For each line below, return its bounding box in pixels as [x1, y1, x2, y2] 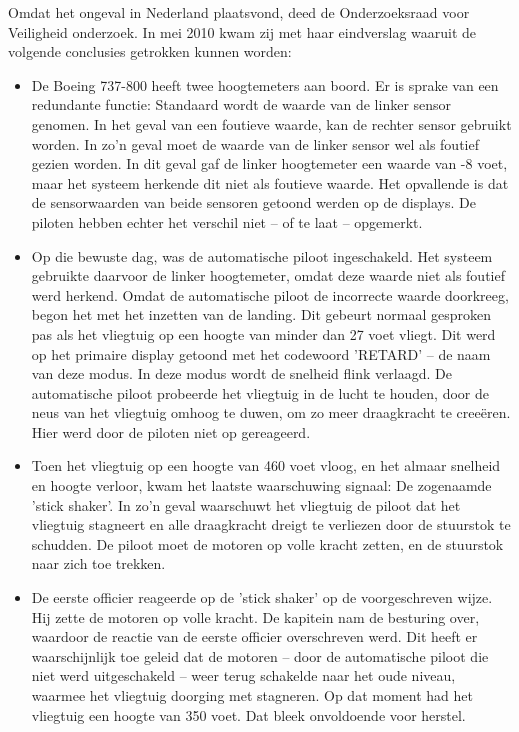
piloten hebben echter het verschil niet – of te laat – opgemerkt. [31, 211, 423, 232]
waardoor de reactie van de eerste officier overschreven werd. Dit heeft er [31, 626, 478, 647]
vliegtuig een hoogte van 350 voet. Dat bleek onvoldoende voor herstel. [31, 704, 466, 725]
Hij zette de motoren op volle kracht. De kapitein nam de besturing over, [31, 606, 480, 627]
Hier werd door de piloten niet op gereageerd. [31, 421, 311, 442]
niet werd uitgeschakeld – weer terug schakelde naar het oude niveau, [31, 665, 456, 686]
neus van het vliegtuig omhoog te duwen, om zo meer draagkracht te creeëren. [31, 402, 511, 423]
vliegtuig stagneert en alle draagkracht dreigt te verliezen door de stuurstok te [31, 514, 511, 535]
